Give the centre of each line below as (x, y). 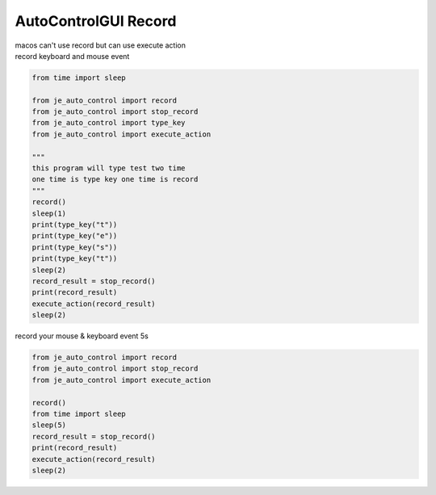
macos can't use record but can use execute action (100, 45)
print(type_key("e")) (75, 236)
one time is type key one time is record (115, 179)
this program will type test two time (109, 168)
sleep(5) (49, 425)
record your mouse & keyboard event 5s (82, 336)
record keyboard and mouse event (72, 56)
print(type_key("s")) (75, 247)
